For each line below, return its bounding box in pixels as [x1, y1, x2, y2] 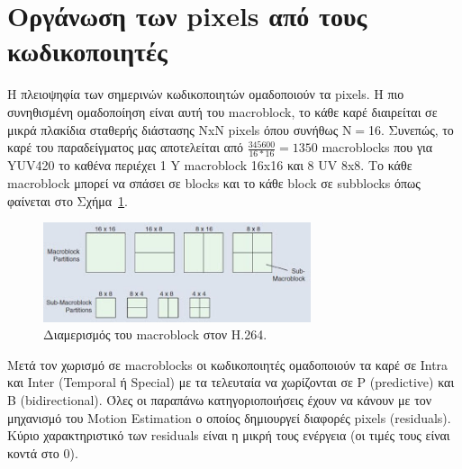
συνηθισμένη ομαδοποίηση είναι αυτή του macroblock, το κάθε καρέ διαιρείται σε [7, 102, 438, 121]
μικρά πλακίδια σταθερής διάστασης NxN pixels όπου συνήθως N [7, 120, 352, 139]
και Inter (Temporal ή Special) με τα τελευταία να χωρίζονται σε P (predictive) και [7, 373, 455, 392]
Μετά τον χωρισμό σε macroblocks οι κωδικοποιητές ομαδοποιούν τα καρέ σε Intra [7, 355, 448, 374]
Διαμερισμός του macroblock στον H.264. [43, 325, 267, 344]
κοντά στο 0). [7, 443, 78, 462]
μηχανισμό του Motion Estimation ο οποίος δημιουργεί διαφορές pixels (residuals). [7, 408, 451, 427]
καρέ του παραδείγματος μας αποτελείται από [7, 138, 244, 157]
